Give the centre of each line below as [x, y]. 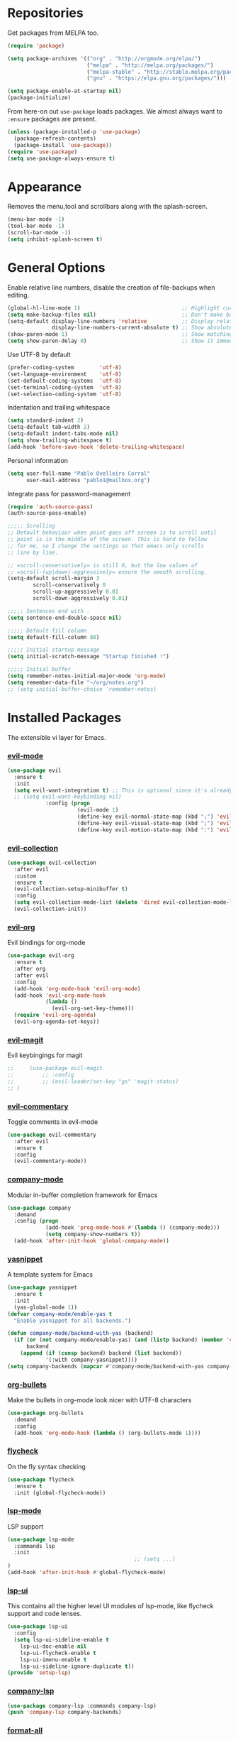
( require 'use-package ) [42, 152]
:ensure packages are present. [52, 119]
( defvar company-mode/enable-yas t [60, 1314]
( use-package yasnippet [42, 1288]
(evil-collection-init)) [50, 909]
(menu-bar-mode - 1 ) [36, 219]
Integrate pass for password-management [69, 493]
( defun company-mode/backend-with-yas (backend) [80, 1333]
